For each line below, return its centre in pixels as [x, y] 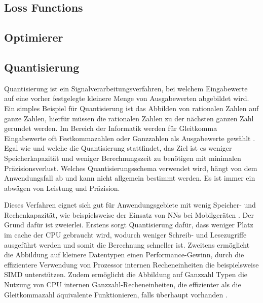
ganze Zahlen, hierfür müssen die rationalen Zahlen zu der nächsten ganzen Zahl [129, 118]
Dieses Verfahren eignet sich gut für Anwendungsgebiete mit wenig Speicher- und [130, 205]
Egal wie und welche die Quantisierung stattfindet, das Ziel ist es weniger [118, 148]
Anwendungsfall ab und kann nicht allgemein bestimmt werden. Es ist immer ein [130, 178]
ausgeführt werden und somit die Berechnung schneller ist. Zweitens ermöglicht [127, 244]
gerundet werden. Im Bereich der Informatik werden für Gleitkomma [111, 128]
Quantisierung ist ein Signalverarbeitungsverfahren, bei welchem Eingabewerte [126, 88]
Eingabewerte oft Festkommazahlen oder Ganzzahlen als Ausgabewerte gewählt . [130, 138]
